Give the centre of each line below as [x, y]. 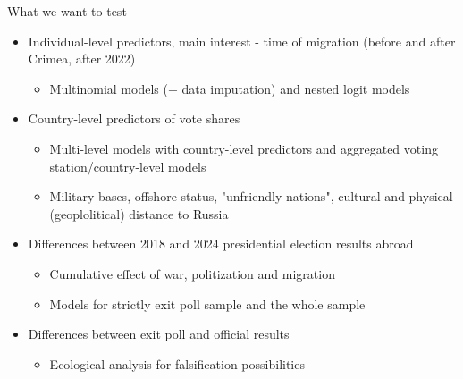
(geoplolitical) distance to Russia [139, 213]
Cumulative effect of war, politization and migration [192, 273]
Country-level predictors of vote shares [134, 118]
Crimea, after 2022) [82, 59]
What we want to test [67, 11]
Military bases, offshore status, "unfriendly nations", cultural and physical [251, 196]
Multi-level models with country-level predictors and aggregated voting [244, 148]
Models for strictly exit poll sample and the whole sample [207, 303]
